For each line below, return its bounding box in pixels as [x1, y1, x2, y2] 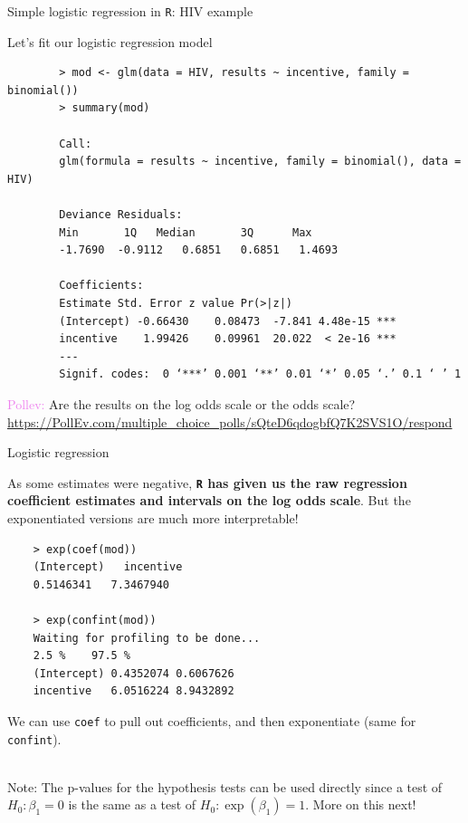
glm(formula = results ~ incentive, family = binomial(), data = [59, 155, 462, 168]
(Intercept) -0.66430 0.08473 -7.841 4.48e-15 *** [59, 314, 396, 328]
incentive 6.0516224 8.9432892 [33, 684, 234, 698]
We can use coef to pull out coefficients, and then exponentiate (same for [7, 711, 416, 730]
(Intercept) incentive [33, 560, 183, 574]
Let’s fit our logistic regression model [7, 32, 213, 51]
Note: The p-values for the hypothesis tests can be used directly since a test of [7, 777, 443, 796]
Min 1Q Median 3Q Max [59, 225, 312, 239]
